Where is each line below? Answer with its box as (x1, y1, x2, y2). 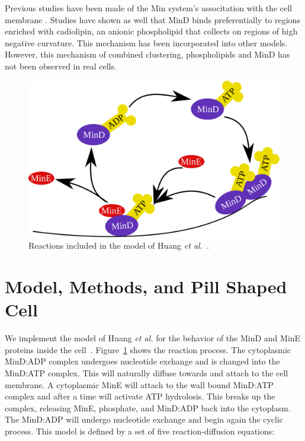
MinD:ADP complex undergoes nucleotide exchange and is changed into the (5, 355, 280, 367)
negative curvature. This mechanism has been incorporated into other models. (5, 36, 288, 49)
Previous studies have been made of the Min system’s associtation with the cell (5, 2, 292, 14)
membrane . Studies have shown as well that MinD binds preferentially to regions (5, 13, 300, 26)
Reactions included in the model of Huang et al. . (28, 239, 209, 252)
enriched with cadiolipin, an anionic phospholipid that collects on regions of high (5, 25, 298, 37)
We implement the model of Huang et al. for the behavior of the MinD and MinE (5, 332, 301, 344)
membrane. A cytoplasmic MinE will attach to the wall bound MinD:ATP (5, 378, 274, 391)
